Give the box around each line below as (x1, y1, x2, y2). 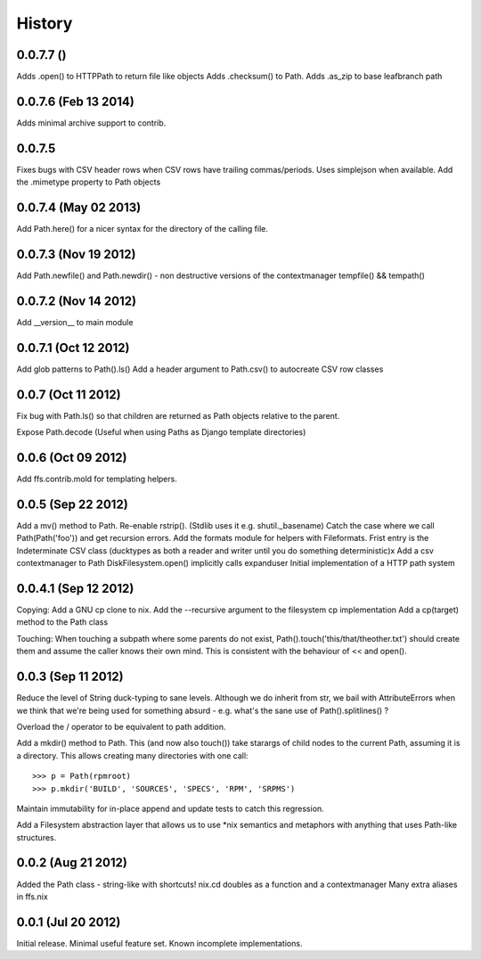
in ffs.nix (16, 891, 48, 902)
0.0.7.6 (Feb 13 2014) (16, 94, 135, 109)
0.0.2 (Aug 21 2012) (16, 856, 128, 871)
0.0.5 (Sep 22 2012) (16, 496, 128, 512)
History (16, 13, 73, 33)
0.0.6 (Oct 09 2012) (16, 450, 127, 465)
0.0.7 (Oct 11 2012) (16, 387, 121, 402)
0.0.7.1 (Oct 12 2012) (16, 340, 130, 356)
